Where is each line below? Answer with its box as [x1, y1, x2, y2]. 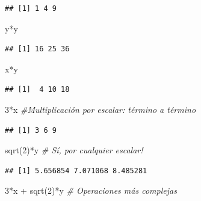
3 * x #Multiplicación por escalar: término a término [5, 103, 196, 115]
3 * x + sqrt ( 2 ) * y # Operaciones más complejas [5, 184, 177, 197]
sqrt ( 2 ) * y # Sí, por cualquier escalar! [5, 144, 143, 156]
